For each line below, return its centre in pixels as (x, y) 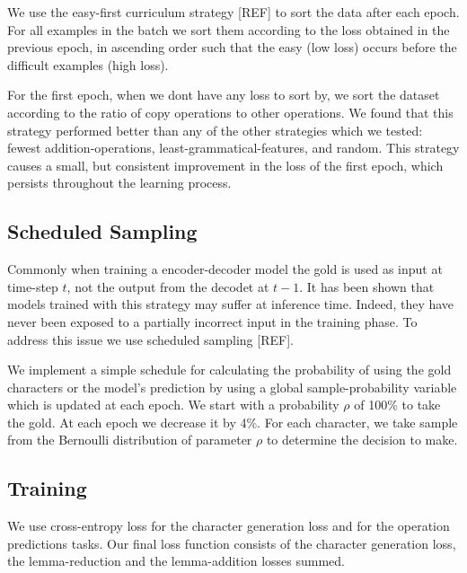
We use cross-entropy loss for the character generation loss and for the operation (229, 526)
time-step (33, 286)
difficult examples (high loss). (88, 64)
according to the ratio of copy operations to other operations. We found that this (230, 112)
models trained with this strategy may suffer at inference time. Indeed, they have (231, 304)
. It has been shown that (367, 286)
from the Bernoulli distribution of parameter (130, 440)
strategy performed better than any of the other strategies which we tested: (215, 130)
